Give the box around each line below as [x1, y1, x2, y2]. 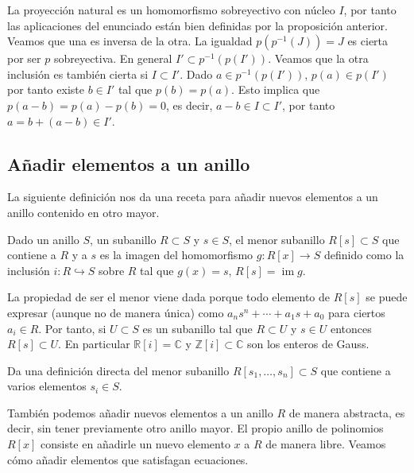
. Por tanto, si [38, 320, 106, 336]
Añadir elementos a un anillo [7, 151, 250, 176]
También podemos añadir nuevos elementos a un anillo [7, 404, 273, 421]
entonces [330, 320, 372, 336]
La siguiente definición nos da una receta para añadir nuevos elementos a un [7, 188, 378, 205]
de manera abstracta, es [288, 404, 405, 421]
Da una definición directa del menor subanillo [7, 362, 230, 378]
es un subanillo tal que [142, 320, 253, 336]
